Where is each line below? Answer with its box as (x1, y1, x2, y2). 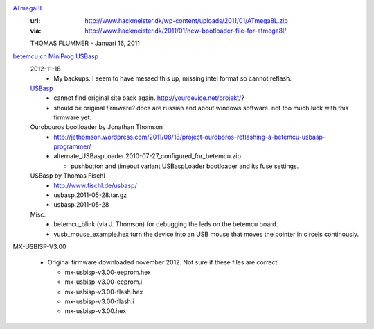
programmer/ (53, 142, 91, 151)
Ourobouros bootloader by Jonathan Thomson (30, 123, 163, 131)
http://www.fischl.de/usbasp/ (53, 181, 138, 189)
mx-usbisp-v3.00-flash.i (64, 297, 134, 305)
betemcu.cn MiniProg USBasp (12, 52, 99, 60)
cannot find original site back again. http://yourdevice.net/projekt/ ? (53, 94, 245, 102)
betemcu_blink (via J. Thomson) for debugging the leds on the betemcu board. (53, 220, 278, 228)
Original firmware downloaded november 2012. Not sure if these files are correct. (47, 258, 280, 267)
